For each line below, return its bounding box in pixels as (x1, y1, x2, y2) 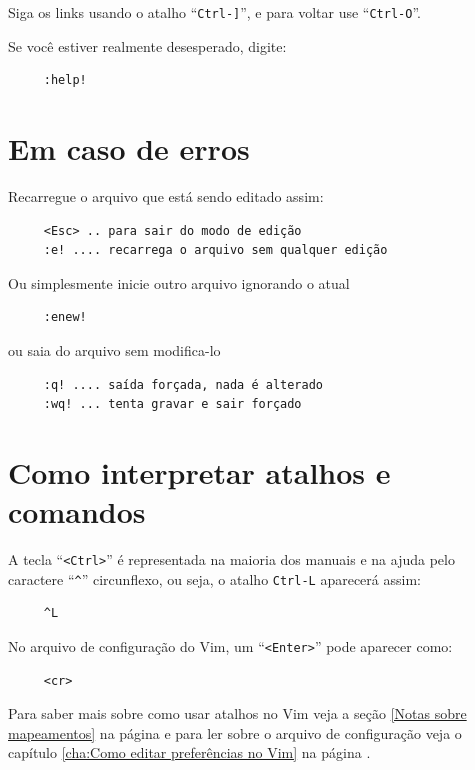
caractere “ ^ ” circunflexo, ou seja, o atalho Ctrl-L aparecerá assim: (8, 568, 421, 589)
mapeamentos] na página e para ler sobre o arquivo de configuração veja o (8, 722, 462, 743)
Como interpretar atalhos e (8, 451, 391, 492)
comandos (8, 491, 146, 532)
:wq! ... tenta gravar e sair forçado (43, 397, 302, 412)
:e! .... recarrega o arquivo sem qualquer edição (43, 243, 388, 258)
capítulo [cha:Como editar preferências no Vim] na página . (8, 742, 371, 763)
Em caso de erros (8, 128, 250, 169)
